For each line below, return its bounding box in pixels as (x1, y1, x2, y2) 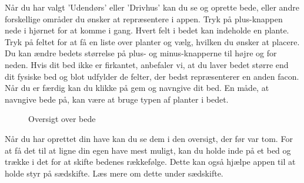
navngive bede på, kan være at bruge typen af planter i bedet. (5, 93, 229, 105)
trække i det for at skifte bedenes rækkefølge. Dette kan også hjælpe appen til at (5, 155, 296, 168)
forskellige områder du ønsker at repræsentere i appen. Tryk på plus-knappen (5, 12, 283, 25)
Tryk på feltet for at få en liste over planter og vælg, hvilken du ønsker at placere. (5, 35, 300, 48)
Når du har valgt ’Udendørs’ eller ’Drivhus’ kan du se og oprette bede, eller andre (5, 1, 299, 13)
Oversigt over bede (28, 113, 96, 125)
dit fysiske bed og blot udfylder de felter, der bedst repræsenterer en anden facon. (5, 70, 299, 82)
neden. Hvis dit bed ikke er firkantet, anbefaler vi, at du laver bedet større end (5, 58, 289, 70)
